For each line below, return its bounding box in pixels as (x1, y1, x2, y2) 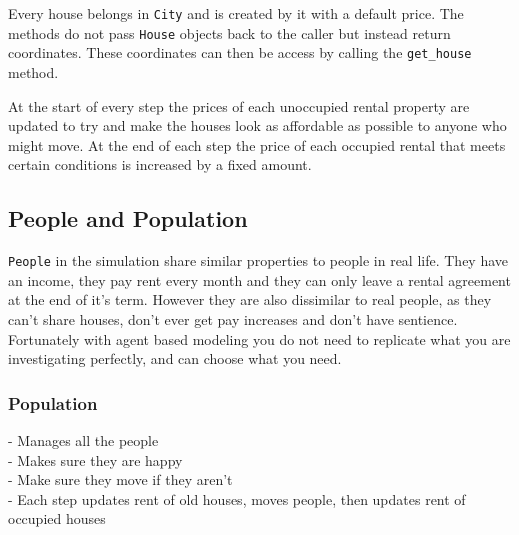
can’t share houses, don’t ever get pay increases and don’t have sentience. (8, 308, 458, 329)
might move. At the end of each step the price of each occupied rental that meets (8, 134, 506, 155)
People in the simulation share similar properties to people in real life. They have (8, 250, 509, 271)
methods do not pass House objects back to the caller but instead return (8, 22, 451, 43)
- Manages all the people (8, 429, 159, 450)
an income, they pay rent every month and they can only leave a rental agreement (8, 269, 511, 290)
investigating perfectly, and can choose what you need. (8, 348, 342, 369)
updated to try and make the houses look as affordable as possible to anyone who (8, 115, 507, 136)
